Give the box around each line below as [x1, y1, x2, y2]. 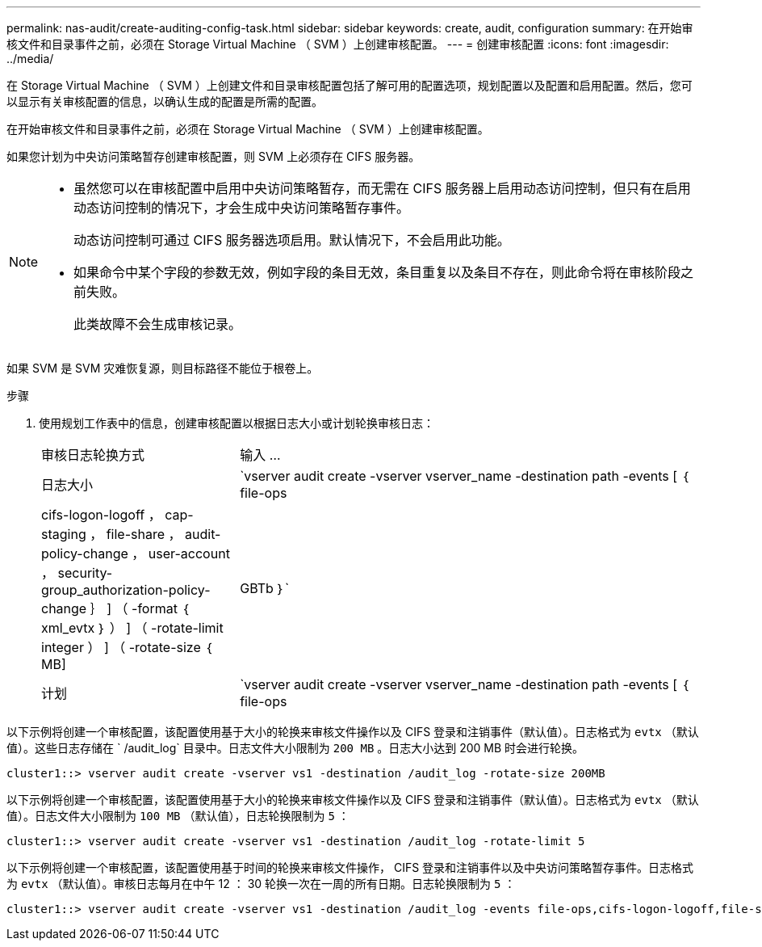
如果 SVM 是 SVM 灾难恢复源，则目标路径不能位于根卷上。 [6, 361, 319, 375]
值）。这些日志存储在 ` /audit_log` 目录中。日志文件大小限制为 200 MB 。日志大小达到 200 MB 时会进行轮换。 [6, 741, 584, 755]
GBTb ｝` [240, 580, 290, 596]
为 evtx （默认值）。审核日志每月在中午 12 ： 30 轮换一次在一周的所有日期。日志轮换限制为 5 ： [6, 877, 516, 890]
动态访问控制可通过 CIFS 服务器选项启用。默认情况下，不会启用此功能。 [73, 232, 510, 248]
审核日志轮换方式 [41, 447, 145, 463]
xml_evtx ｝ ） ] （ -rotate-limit [41, 620, 224, 636]
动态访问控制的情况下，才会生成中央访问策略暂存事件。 [73, 200, 410, 216]
